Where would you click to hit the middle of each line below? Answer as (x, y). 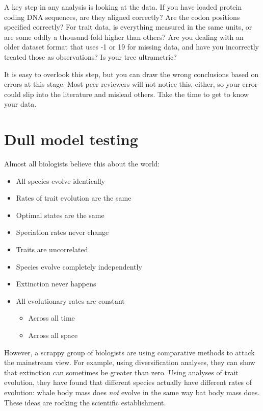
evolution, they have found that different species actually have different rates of (128, 382)
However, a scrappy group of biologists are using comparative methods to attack (129, 352)
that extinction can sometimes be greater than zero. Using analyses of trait (121, 372)
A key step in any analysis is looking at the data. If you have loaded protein (123, 7)
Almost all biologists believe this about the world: (82, 164)
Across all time (51, 318)
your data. (20, 104)
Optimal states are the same (60, 215)
